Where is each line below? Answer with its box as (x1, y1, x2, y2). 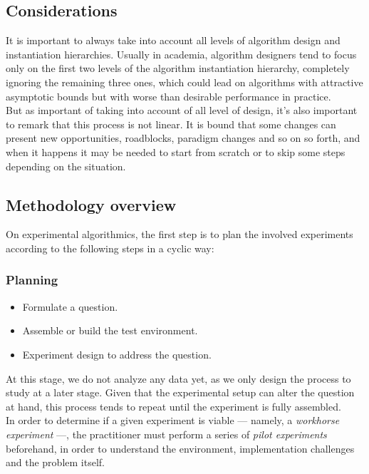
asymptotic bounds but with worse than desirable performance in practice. (6, 88, 331, 103)
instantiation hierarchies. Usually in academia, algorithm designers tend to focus (6, 46, 357, 61)
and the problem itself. (6, 455, 105, 470)
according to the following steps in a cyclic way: (6, 240, 214, 255)
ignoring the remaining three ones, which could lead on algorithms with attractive (6, 74, 363, 89)
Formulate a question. (22, 299, 118, 314)
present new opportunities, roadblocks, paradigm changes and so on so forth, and (6, 130, 360, 145)
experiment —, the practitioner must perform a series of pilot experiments (6, 426, 327, 441)
